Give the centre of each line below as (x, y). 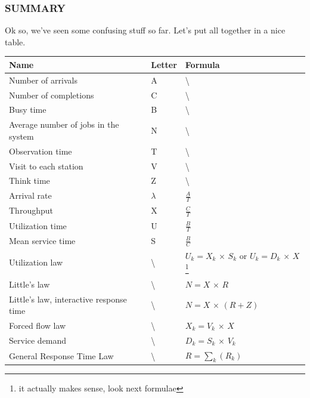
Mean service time (42, 240)
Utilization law (36, 262)
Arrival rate (30, 195)
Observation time (41, 151)
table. (15, 41)
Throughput (31, 210)
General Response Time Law (61, 355)
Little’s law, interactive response (68, 299)
